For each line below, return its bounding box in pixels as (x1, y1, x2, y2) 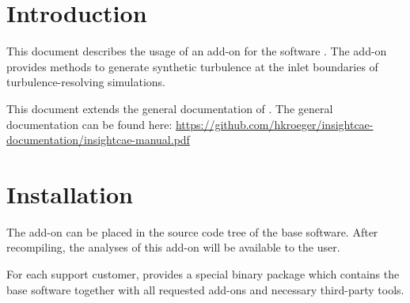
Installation (6, 177, 133, 210)
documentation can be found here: (6, 116, 173, 132)
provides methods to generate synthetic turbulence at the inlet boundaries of (6, 58, 378, 74)
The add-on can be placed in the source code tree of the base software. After (6, 223, 378, 240)
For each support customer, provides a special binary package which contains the (6, 266, 400, 282)
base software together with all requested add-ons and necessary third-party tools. (6, 281, 404, 297)
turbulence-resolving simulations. (6, 74, 165, 90)
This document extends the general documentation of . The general (6, 100, 333, 116)
